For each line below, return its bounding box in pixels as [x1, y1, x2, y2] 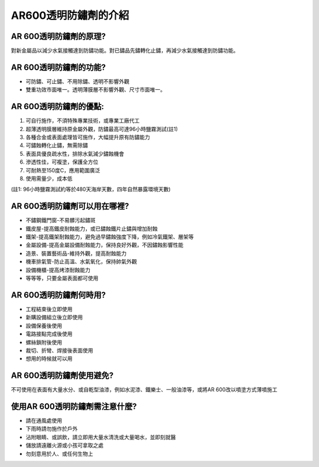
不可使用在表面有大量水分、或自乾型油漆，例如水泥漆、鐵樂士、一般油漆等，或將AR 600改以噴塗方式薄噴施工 [11, 386, 278, 393]
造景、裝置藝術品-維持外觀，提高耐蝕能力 [25, 250, 127, 257]
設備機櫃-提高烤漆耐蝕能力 [25, 266, 91, 273]
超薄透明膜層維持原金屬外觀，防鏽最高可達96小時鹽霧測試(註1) [25, 125, 178, 132]
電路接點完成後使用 [25, 331, 73, 338]
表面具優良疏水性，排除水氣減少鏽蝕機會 [25, 150, 124, 157]
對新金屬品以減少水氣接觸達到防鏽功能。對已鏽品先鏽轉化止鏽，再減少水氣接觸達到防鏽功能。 [11, 47, 239, 54]
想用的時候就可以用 [25, 355, 73, 363]
